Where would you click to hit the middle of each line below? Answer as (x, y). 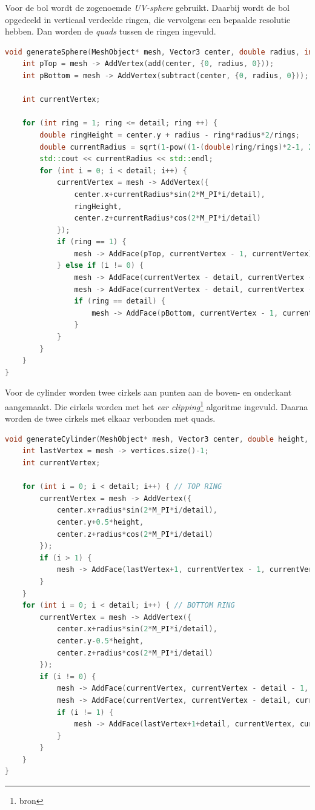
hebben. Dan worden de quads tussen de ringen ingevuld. (111, 31)
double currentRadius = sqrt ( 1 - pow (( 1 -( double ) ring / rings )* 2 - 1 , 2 (176, 147)
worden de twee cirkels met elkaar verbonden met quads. (110, 418)
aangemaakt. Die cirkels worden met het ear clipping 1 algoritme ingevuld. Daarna (157, 406)
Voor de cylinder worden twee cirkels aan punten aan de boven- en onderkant (148, 392)
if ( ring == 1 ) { (91, 242)
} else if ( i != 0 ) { (100, 266)
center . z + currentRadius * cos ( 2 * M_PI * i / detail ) (167, 218)
